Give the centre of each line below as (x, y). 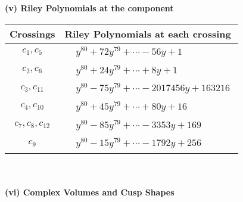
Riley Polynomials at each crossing (148, 33)
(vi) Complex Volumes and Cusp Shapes (90, 192)
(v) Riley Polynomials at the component (89, 8)
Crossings (32, 33)
